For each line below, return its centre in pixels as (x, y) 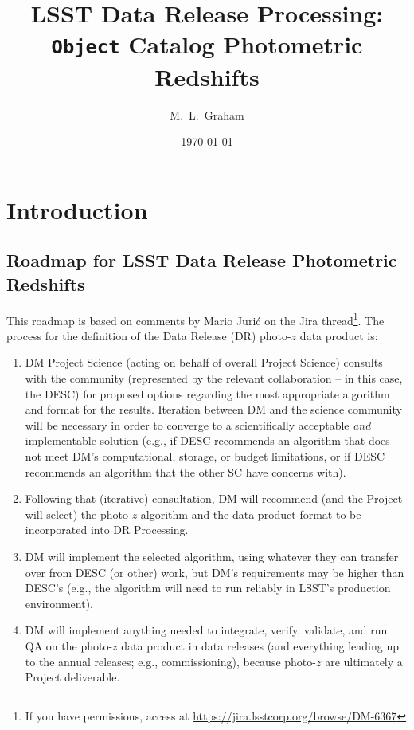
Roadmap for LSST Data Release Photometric (202, 260)
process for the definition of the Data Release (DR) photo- (149, 335)
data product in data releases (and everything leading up (260, 645)
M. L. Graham (207, 114)
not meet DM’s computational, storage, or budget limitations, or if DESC (205, 456)
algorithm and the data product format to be (251, 514)
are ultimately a (364, 661)
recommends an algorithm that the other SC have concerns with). (186, 471)
